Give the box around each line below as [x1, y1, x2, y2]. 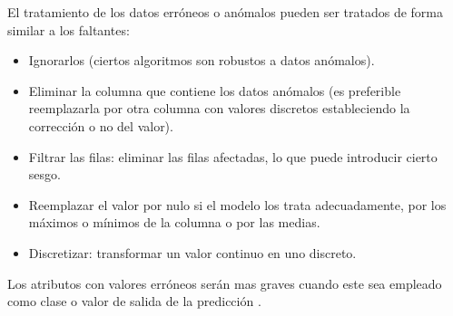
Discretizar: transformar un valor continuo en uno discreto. [28, 243, 357, 262]
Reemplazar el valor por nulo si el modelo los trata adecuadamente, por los [28, 195, 447, 214]
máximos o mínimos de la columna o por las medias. [28, 213, 320, 232]
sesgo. [28, 165, 61, 184]
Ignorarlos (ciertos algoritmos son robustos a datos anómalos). [28, 51, 375, 70]
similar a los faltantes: [7, 20, 130, 39]
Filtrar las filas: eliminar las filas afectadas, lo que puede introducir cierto [28, 147, 438, 166]
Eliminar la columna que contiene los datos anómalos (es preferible [28, 81, 401, 100]
